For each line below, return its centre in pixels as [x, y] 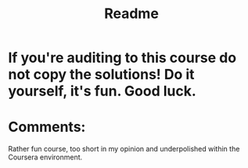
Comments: [47, 127]
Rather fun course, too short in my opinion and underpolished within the [124, 149]
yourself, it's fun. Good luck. [102, 91]
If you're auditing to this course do [122, 58]
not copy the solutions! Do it [101, 75]
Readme [131, 14]
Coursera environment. [45, 157]
